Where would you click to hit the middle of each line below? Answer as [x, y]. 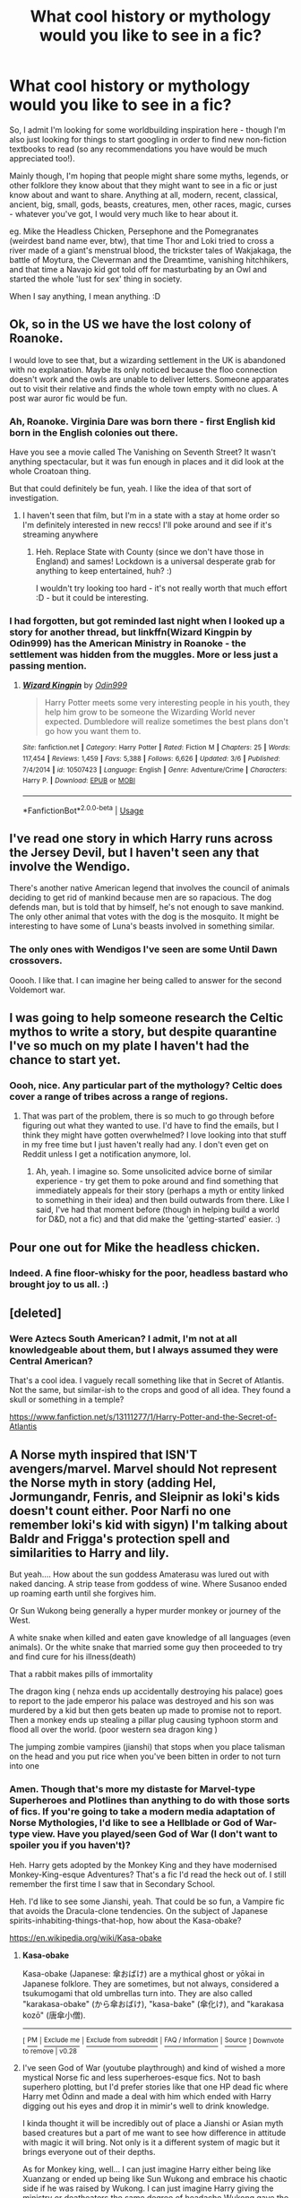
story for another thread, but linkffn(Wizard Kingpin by [131, 632]
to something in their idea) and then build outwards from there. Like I [162, 1200]
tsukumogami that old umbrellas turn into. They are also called [137, 1993]
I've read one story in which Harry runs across [141, 839]
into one [25, 1766]
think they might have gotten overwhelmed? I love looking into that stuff [154, 1135]
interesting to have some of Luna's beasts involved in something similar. [142, 926]
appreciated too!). [42, 158]
